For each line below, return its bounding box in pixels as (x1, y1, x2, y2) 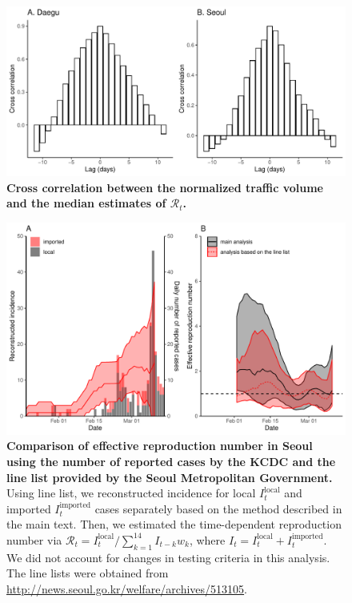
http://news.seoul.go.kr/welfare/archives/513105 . (6, 580, 247, 597)
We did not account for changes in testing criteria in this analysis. (6, 549, 330, 565)
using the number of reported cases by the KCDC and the (6, 452, 336, 469)
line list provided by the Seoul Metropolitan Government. (6, 468, 333, 485)
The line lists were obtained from (6, 565, 169, 581)
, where (189, 531, 226, 548)
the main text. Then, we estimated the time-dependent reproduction (6, 516, 342, 533)
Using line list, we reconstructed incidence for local (6, 484, 256, 501)
